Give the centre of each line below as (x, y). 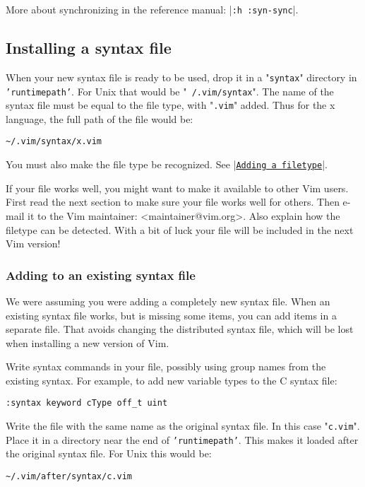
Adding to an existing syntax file (101, 275)
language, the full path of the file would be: (100, 118)
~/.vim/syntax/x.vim (54, 142)
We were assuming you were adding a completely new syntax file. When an (168, 301)
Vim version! (33, 243)
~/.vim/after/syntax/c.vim (69, 477)
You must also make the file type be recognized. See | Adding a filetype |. (167, 164)
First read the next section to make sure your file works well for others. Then (173, 202)
